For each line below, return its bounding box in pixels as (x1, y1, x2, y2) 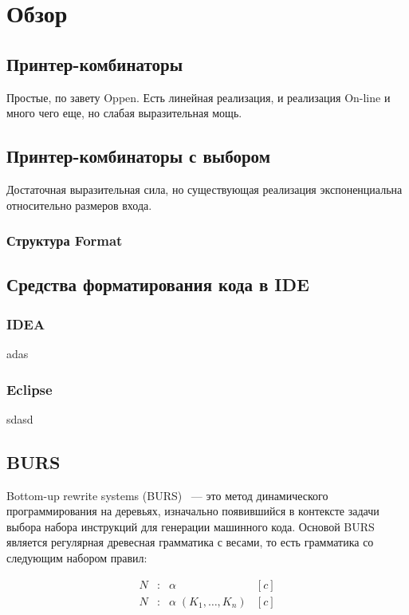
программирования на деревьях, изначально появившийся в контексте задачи (6, 503, 380, 519)
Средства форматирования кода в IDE (6, 272, 309, 297)
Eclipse (6, 379, 53, 399)
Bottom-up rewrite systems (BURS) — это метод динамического (6, 487, 328, 503)
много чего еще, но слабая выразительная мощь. (6, 104, 242, 121)
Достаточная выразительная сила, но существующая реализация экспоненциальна (6, 180, 403, 197)
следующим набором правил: (6, 549, 147, 566)
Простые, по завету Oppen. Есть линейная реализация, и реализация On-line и (6, 89, 391, 105)
